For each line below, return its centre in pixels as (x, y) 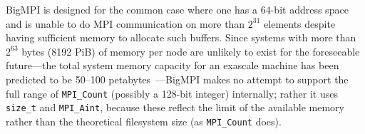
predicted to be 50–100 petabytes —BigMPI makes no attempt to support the (177, 79)
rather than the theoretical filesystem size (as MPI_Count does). (144, 121)
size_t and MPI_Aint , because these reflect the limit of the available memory (175, 107)
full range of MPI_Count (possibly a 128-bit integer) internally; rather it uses (172, 93)
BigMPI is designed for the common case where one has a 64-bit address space (177, 9)
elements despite (300, 23)
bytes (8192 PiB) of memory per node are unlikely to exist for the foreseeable (191, 51)
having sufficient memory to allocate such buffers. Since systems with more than (181, 37)
